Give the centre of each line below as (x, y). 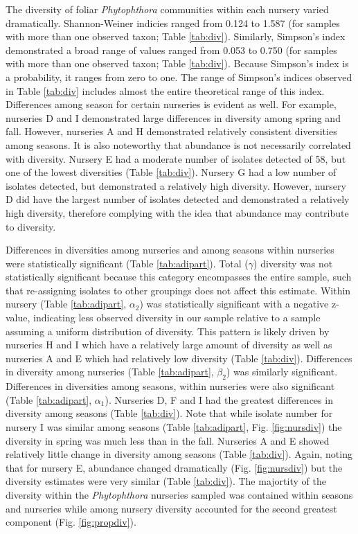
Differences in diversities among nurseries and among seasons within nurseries (170, 250)
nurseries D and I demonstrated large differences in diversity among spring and (173, 117)
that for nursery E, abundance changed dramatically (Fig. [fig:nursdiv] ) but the (174, 467)
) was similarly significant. (282, 372)
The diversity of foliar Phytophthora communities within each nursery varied (167, 9)
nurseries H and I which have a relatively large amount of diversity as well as (169, 345)
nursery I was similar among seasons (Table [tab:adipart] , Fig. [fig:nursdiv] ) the (174, 427)
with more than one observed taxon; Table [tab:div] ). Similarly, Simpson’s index (176, 36)
